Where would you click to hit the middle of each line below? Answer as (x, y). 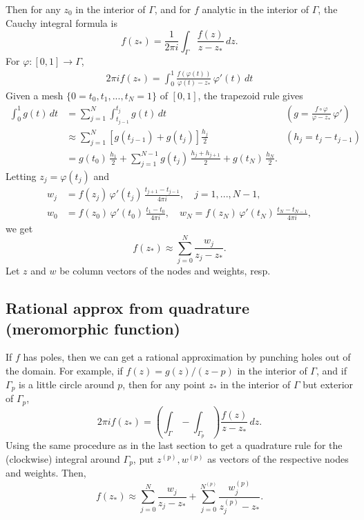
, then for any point (164, 384)
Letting (21, 176)
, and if (331, 371)
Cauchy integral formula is (61, 22)
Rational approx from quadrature (128, 308)
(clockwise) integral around (63, 458)
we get (19, 228)
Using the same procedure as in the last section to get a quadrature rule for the (174, 445)
